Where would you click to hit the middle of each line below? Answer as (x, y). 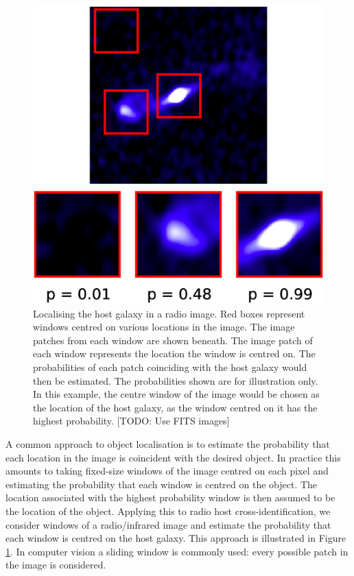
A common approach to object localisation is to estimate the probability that (168, 443)
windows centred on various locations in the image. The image (164, 327)
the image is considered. (56, 565)
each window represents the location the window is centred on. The (174, 353)
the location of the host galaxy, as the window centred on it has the (175, 407)
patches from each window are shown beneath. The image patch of (173, 340)
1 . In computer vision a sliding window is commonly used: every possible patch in (177, 551)
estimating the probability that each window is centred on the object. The (162, 484)
